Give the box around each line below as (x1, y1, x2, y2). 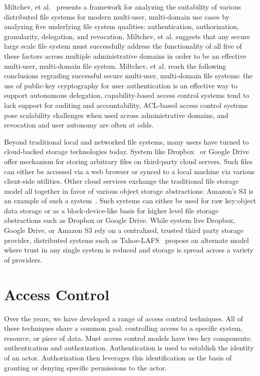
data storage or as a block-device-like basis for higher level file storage (4, 205, 218, 215)
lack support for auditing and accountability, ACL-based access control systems (4, 99, 248, 110)
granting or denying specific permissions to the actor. (4, 362, 167, 372)
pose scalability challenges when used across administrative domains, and (4, 109, 228, 120)
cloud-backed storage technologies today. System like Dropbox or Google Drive (4, 146, 249, 157)
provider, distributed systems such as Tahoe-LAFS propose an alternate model (4, 234, 249, 245)
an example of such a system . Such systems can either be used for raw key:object (4, 195, 256, 206)
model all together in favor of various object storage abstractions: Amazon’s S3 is (4, 185, 253, 196)
